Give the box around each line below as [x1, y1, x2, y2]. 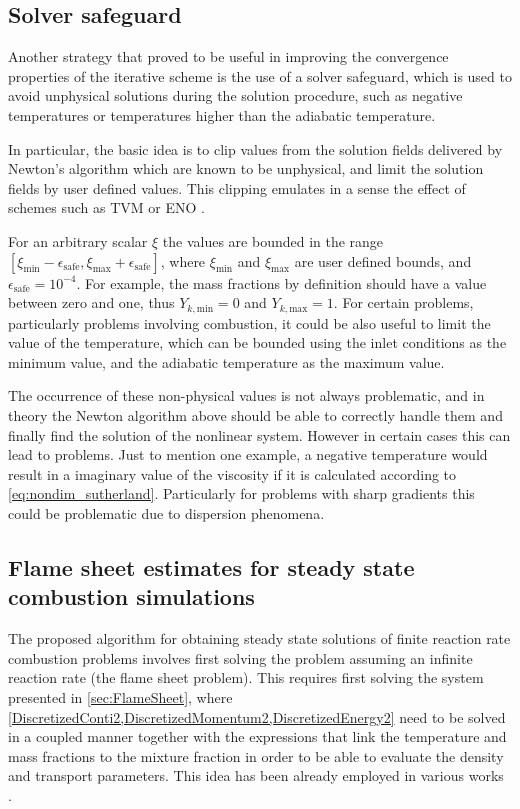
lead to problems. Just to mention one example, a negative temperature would [8, 444, 488, 465]
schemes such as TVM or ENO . [8, 197, 205, 218]
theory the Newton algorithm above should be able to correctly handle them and [8, 404, 503, 425]
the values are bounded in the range [162, 230, 384, 251]
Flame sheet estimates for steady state [8, 551, 415, 582]
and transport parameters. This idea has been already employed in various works [8, 765, 504, 786]
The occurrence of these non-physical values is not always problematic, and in [8, 385, 485, 406]
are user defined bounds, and [294, 250, 472, 271]
